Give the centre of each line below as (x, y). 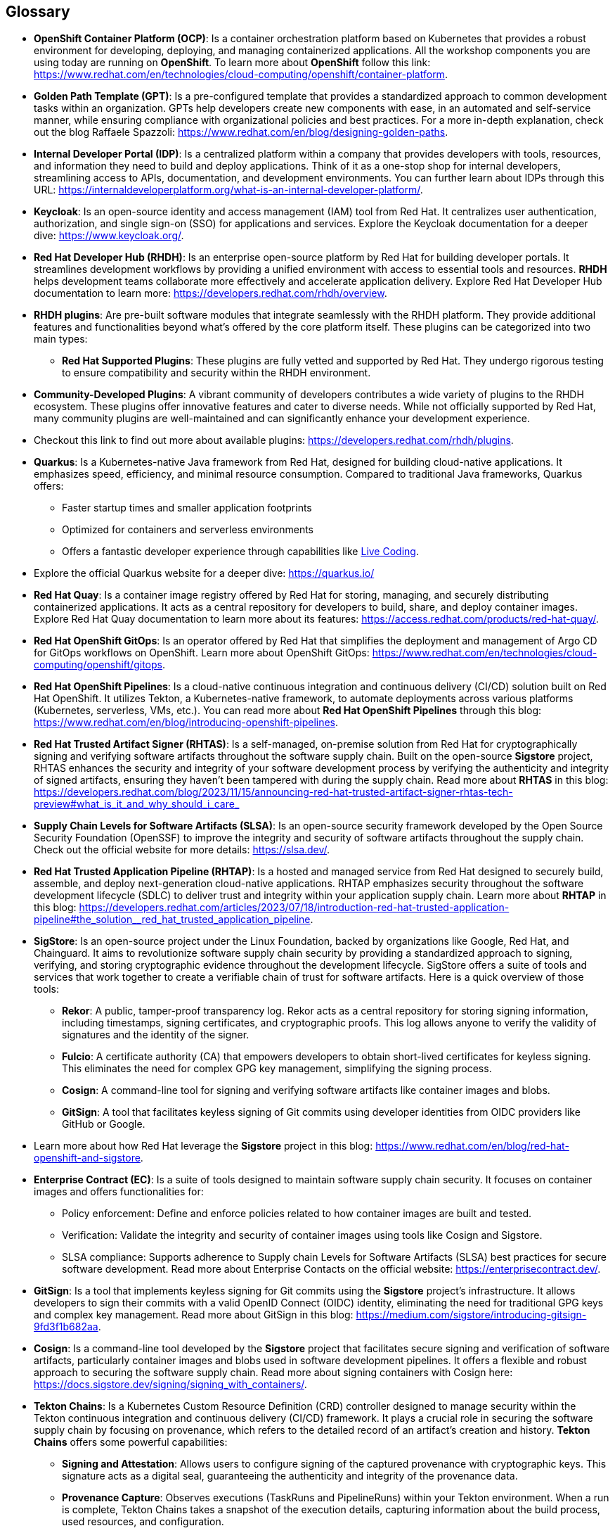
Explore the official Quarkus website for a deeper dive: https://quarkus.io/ (204, 573)
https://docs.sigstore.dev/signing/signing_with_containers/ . (170, 1385)
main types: (61, 339)
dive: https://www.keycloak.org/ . (109, 236)
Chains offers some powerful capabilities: (131, 1442)
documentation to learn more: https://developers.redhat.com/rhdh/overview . (211, 293)
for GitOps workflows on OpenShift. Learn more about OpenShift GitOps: (202, 653)
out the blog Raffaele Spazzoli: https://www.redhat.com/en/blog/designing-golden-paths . (241, 132)
